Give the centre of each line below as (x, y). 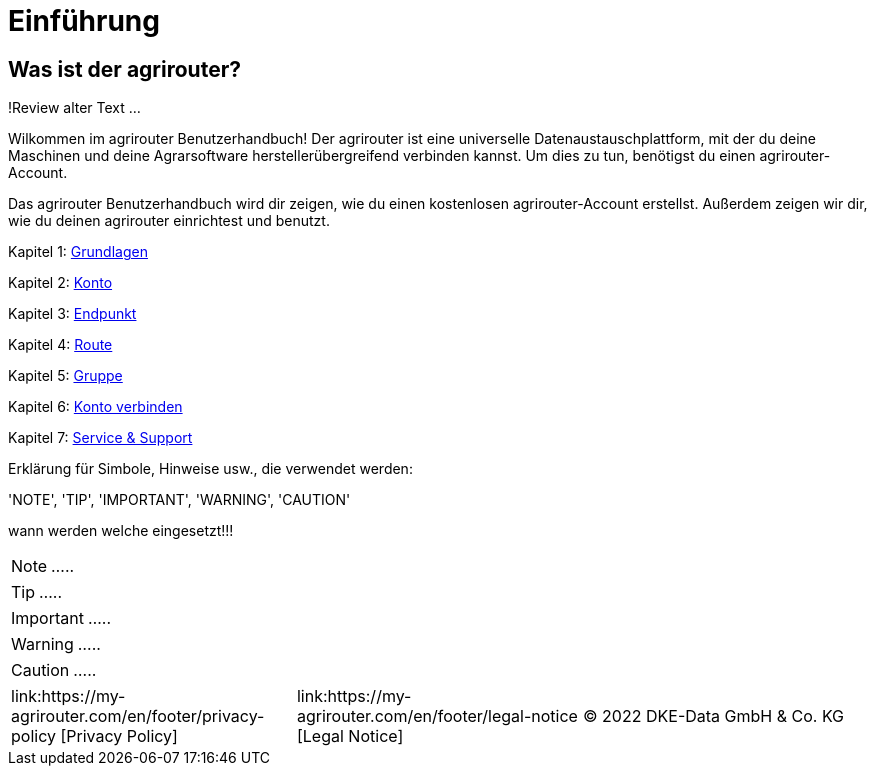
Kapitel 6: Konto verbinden (95, 407)
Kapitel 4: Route (60, 345)
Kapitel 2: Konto (60, 283)
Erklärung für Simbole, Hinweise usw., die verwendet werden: (210, 469)
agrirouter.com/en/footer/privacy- (138, 716)
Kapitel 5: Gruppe (65, 376)
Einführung (84, 21)
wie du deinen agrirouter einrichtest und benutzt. (169, 221)
